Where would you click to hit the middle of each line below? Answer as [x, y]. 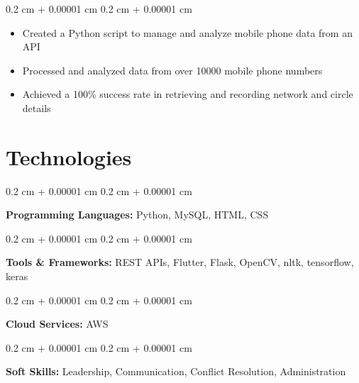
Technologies [69, 156]
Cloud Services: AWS [57, 324]
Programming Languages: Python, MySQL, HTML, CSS [137, 215]
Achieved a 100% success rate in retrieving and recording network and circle [188, 94]
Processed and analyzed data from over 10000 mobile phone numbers [172, 70]
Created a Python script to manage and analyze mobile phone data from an [187, 32]
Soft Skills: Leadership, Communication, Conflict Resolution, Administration [176, 371]
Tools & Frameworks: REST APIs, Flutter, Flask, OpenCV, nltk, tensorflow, [180, 262]
